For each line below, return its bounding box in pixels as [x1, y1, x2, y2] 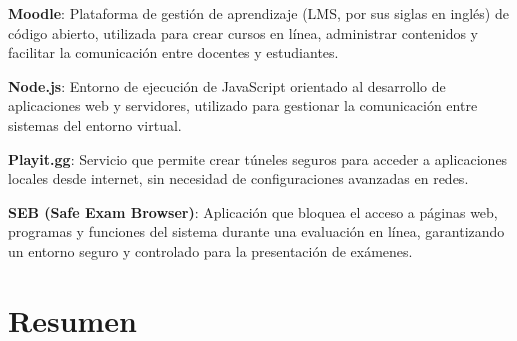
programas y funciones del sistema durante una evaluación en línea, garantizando [8, 221, 505, 242]
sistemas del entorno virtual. [8, 114, 182, 135]
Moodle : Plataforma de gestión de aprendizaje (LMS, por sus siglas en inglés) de [8, 3, 509, 23]
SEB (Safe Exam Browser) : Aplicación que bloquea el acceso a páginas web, [8, 201, 498, 222]
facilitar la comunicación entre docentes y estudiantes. [8, 42, 339, 63]
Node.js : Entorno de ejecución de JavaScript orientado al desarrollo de [8, 75, 446, 96]
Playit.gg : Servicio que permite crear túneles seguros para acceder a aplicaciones [8, 148, 508, 169]
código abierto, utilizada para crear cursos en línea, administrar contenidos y [8, 22, 478, 43]
